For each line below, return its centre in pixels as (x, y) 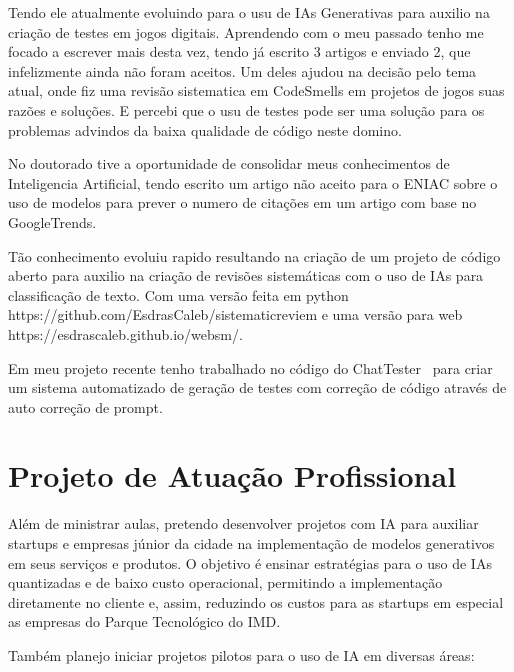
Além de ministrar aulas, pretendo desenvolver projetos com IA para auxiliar (243, 523)
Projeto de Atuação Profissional (232, 475)
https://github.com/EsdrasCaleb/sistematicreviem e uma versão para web (235, 314)
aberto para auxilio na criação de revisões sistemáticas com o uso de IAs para (246, 275)
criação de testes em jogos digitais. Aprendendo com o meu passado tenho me (246, 31)
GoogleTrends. (52, 221)
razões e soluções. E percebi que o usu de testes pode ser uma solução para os (246, 109)
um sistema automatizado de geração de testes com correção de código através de (257, 387)
